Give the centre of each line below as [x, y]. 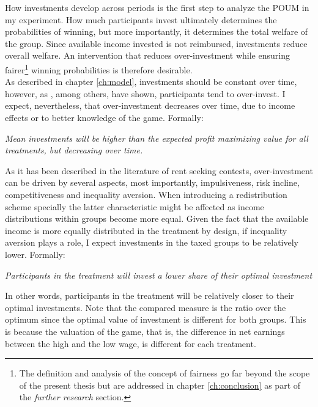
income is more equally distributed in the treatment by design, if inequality [146, 230]
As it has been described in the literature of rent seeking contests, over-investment [159, 170]
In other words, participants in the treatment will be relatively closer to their [150, 295]
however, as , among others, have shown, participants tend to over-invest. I [145, 93]
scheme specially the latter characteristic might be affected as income [135, 206]
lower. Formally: [35, 254]
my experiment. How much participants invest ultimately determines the [141, 19]
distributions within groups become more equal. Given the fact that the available [157, 218]
